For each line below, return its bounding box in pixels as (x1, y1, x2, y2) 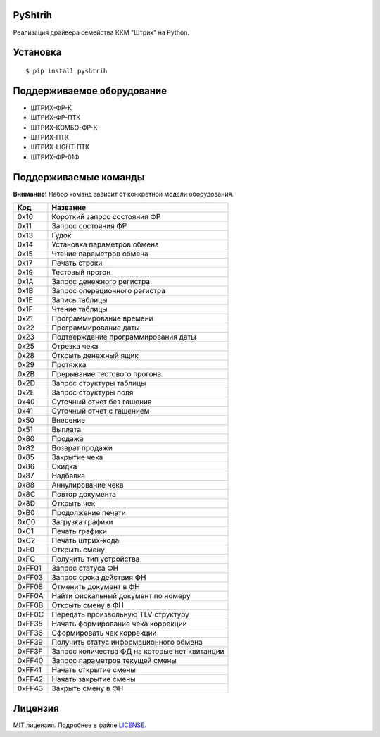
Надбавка (51, 471, 86, 481)
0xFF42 (17, 674, 44, 684)
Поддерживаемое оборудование (13, 85, 167, 97)
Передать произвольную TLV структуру (51, 609, 190, 619)
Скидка (51, 462, 77, 471)
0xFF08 (17, 582, 44, 592)
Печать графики (51, 526, 107, 536)
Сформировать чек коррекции (51, 628, 157, 638)
